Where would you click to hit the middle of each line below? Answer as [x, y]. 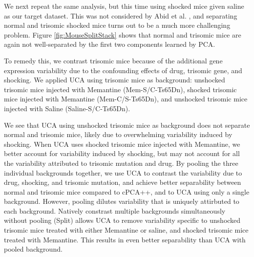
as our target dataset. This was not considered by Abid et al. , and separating [121, 15]
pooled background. [33, 249]
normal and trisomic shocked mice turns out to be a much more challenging [117, 25]
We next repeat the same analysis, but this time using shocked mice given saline [124, 6]
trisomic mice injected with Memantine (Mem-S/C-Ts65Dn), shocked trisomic [120, 89]
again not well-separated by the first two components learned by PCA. [110, 44]
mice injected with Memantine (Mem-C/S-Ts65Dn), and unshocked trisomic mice [126, 99]
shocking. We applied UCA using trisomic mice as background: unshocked [115, 80]
